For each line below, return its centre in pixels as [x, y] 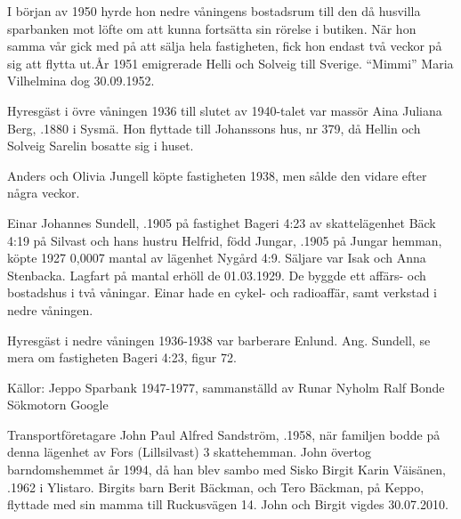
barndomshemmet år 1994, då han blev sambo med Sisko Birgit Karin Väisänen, [226, 470]
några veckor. [44, 193]
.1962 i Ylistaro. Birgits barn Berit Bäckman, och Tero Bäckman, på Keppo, [216, 487]
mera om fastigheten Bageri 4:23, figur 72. [122, 357]
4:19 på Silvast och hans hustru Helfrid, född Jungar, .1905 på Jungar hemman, [225, 240]
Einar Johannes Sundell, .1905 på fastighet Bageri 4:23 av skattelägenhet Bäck [222, 222]
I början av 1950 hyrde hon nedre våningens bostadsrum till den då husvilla [214, 11]
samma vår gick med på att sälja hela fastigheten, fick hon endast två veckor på [225, 46]
